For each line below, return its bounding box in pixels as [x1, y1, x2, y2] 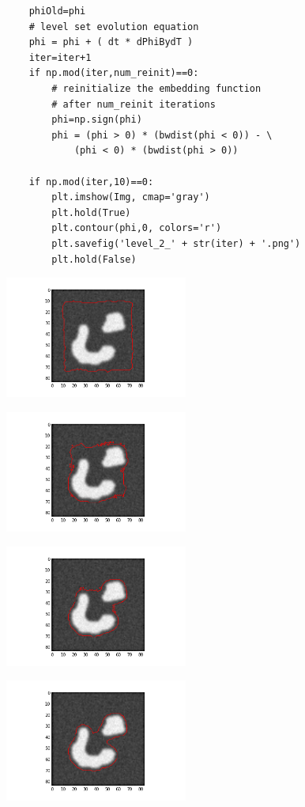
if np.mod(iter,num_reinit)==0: [28, 67, 199, 79]
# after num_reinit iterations [51, 98, 216, 110]
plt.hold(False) [51, 253, 137, 265]
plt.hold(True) [51, 206, 131, 218]
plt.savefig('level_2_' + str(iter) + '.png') [51, 237, 301, 249]
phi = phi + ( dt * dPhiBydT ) [28, 36, 194, 48]
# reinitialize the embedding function [51, 82, 262, 94]
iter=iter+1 [28, 51, 92, 63]
